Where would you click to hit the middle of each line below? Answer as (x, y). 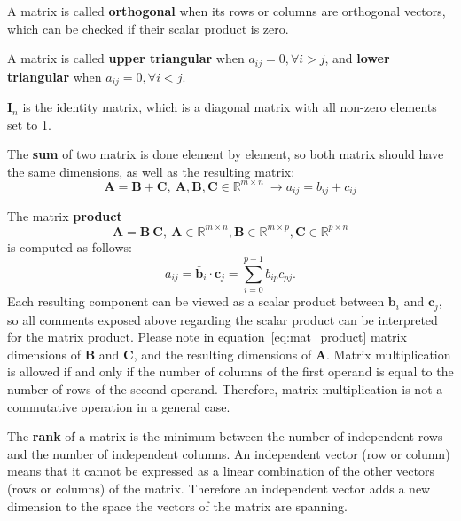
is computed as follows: (70, 246)
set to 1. (29, 124)
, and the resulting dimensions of (223, 354)
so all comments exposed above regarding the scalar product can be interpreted (223, 319)
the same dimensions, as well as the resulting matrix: (151, 171)
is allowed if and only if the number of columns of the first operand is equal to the (230, 371)
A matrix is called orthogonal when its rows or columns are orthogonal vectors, (227, 11)
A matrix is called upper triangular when (126, 58)
